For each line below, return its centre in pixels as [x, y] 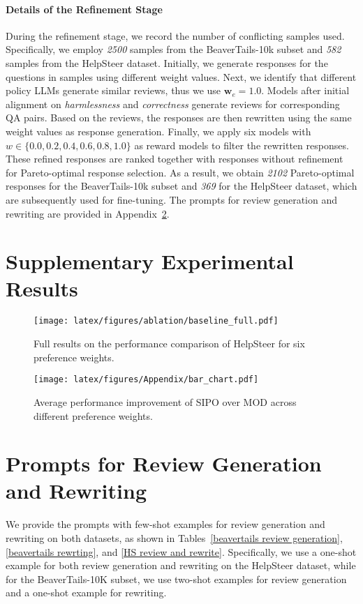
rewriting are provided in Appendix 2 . [88, 213]
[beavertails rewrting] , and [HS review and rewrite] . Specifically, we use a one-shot [181, 551]
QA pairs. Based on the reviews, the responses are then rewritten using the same [179, 118]
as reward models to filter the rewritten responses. [242, 145]
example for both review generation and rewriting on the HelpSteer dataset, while [181, 565]
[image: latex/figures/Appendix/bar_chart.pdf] [146, 380]
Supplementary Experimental [150, 261]
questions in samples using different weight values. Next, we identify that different [181, 76]
